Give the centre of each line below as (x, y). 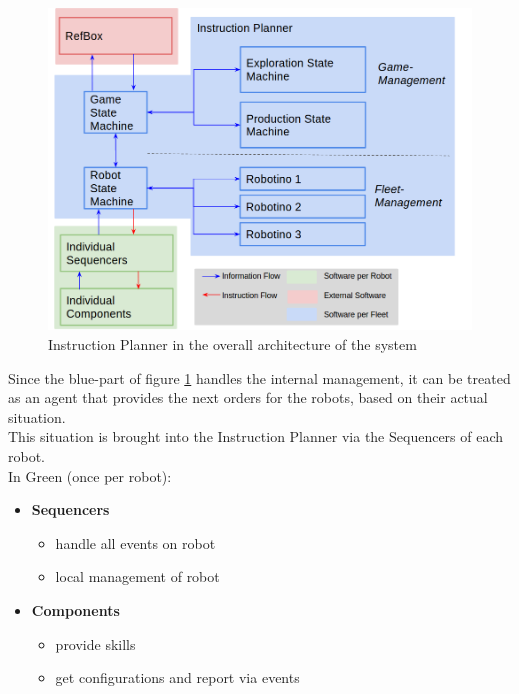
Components (75, 609)
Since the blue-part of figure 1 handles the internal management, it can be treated (259, 377)
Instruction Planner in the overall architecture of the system (232, 344)
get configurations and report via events (177, 677)
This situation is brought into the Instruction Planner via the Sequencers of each (256, 436)
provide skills (95, 643)
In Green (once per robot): (90, 475)
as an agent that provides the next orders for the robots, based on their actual (248, 397)
